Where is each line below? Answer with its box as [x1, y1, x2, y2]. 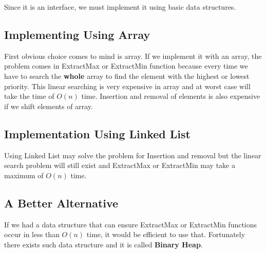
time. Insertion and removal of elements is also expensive [81, 91, 260, 101]
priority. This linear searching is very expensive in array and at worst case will [4, 80, 251, 91]
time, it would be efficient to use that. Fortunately [86, 229, 245, 240]
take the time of [4, 91, 54, 101]
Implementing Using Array [4, 26, 150, 42]
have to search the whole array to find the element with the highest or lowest [4, 70, 250, 81]
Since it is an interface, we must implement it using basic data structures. [4, 2, 236, 12]
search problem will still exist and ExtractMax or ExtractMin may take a [4, 160, 235, 171]
